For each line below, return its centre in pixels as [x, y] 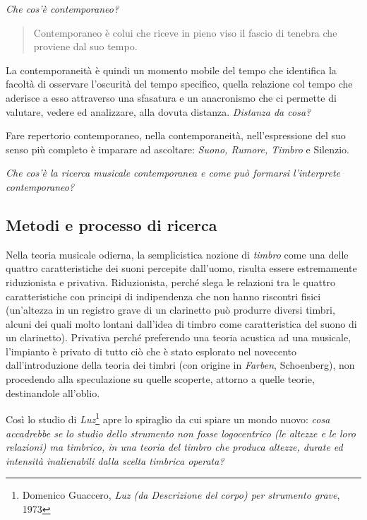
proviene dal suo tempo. [85, 46]
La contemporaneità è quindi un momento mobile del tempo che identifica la [171, 70]
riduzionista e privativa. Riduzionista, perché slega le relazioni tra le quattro [170, 282]
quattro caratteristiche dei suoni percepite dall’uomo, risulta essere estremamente [181, 268]
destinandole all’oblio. [53, 392]
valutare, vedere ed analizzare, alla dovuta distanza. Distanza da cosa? [158, 111]
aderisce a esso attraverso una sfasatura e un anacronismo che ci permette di [171, 97]
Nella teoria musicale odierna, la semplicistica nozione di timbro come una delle [177, 254]
